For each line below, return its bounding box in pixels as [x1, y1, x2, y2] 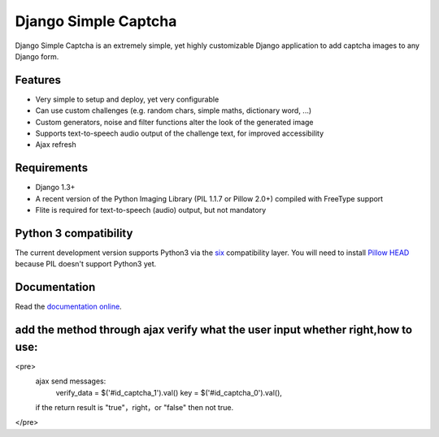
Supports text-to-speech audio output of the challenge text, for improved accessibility [35, 128, 324, 138]
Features [15, 73, 61, 87]
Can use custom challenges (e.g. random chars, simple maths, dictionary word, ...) [35, 106, 312, 115]
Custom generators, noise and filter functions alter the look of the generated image [35, 117, 314, 127]
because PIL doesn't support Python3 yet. [15, 259, 157, 269]
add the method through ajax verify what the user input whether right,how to [15, 323, 413, 337]
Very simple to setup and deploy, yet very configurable [35, 94, 219, 104]
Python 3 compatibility [15, 226, 133, 240]
